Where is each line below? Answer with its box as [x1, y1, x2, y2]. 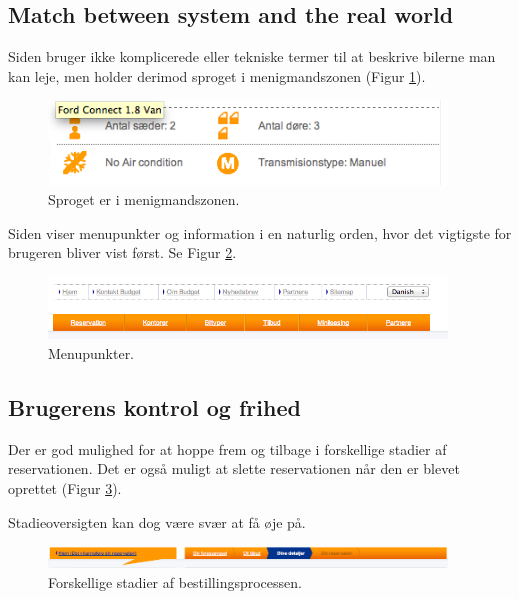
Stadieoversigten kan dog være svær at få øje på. [8, 511, 306, 532]
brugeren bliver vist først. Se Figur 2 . [8, 242, 237, 263]
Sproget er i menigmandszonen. [48, 188, 240, 209]
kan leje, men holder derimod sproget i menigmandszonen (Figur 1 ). [8, 65, 426, 86]
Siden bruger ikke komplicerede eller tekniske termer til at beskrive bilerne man [8, 46, 496, 67]
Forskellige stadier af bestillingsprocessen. [48, 571, 302, 592]
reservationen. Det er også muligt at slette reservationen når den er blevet [8, 458, 460, 479]
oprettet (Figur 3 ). [8, 477, 122, 498]
